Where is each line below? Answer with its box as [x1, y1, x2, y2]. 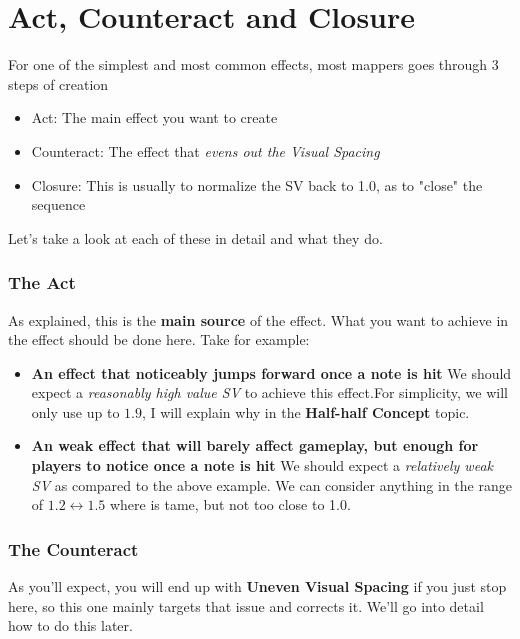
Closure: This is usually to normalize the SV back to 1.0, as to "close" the [31, 174, 483, 195]
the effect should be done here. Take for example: [8, 329, 310, 350]
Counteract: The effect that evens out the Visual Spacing [31, 140, 380, 161]
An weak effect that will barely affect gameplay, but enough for [31, 435, 479, 456]
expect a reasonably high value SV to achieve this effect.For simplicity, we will [31, 382, 508, 403]
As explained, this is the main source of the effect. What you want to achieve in [8, 309, 509, 330]
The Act [8, 270, 76, 295]
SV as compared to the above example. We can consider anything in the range [31, 474, 512, 495]
